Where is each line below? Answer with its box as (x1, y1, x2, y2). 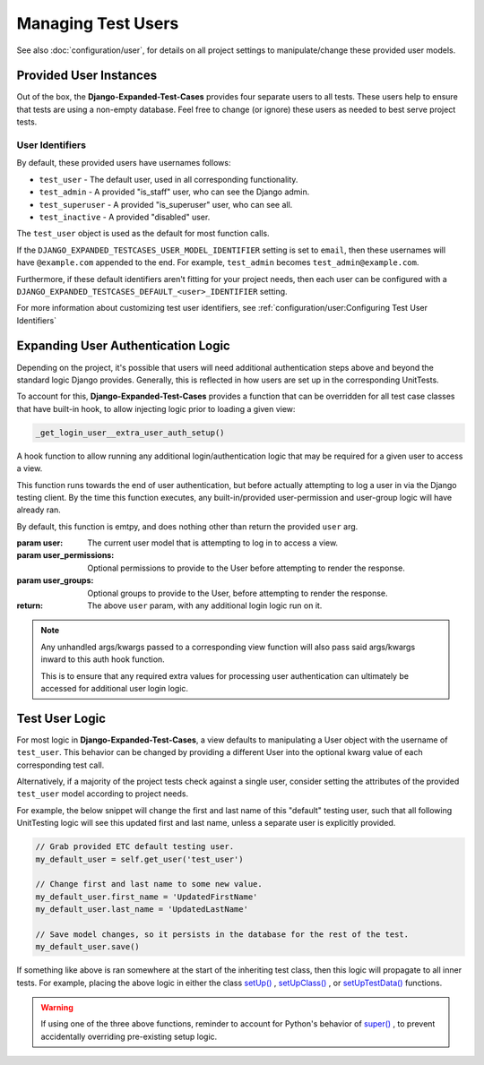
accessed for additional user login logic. (40, 683, 188, 693)
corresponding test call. (16, 760, 105, 770)
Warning (40, 1002, 73, 1013)
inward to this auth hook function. (40, 654, 165, 665)
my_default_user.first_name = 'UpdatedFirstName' (35, 891, 258, 902)
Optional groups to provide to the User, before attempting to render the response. (87, 588, 389, 598)
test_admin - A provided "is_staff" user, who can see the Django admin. (39, 186, 310, 197)
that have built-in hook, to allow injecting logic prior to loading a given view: (16, 403, 296, 414)
